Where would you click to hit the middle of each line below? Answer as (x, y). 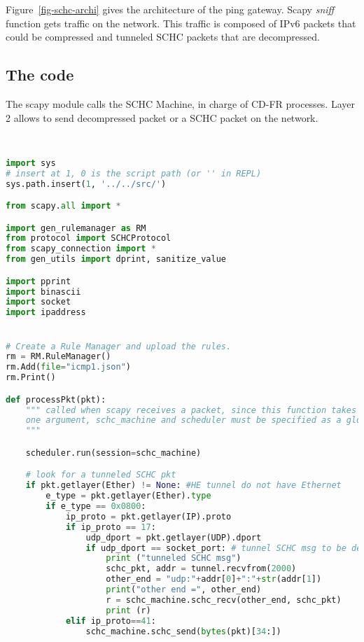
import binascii (43, 292)
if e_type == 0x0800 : (96, 507)
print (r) (128, 610)
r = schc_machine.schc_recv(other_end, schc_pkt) (224, 600)
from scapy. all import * (63, 206)
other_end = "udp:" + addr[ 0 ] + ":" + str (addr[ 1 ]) (214, 579)
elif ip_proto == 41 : (111, 621)
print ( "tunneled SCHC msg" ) (174, 558)
